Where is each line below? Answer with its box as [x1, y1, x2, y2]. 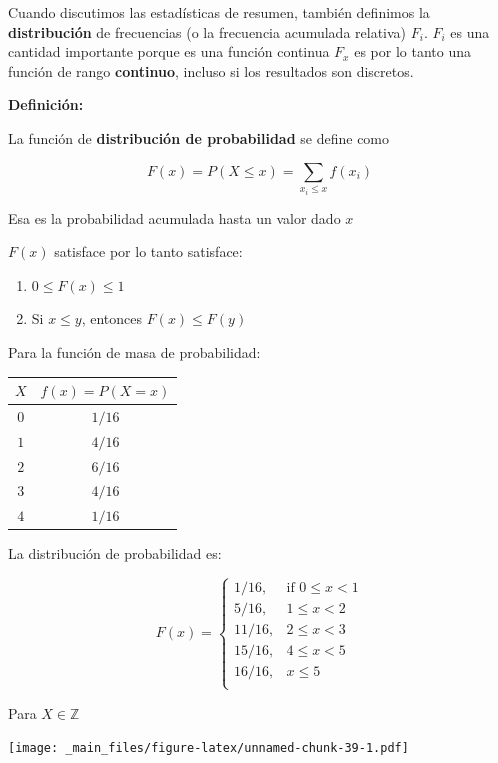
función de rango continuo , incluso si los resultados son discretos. [8, 60, 414, 81]
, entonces [81, 308, 143, 329]
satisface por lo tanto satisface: [54, 241, 243, 262]
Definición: [8, 94, 84, 115]
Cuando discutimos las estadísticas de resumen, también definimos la [8, 2, 430, 22]
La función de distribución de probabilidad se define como [8, 127, 390, 148]
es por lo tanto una [354, 41, 471, 62]
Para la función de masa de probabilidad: [8, 341, 261, 362]
